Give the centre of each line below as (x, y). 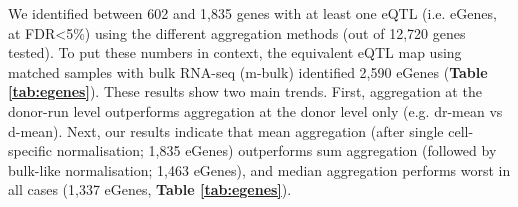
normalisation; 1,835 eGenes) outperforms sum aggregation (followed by (276, 150)
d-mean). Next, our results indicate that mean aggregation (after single (226, 130)
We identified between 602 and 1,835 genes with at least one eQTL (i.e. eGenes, (252, 13)
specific (30, 150)
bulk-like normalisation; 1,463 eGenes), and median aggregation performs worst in (259, 169)
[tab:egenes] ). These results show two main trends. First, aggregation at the (245, 91)
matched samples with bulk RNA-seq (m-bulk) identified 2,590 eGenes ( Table (248, 71)
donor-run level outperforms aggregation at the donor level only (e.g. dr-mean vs (255, 110)
